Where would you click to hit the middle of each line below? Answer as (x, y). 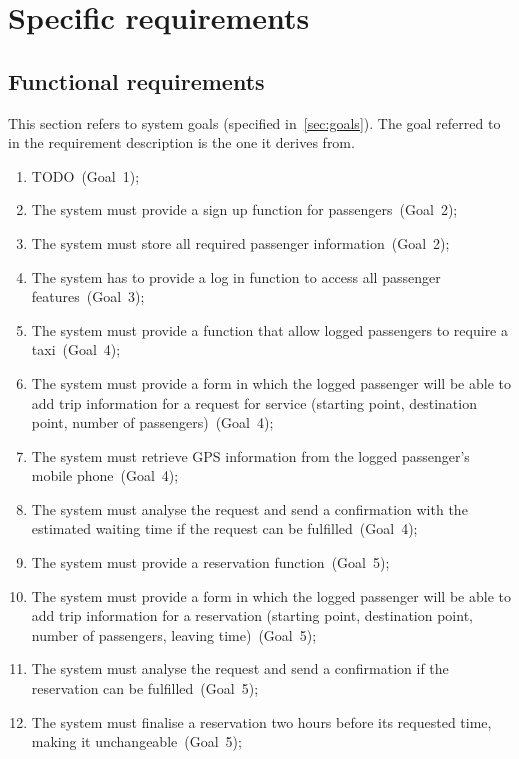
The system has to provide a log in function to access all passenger (236, 276)
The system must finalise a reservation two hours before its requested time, (261, 721)
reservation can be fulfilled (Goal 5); (145, 688)
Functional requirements (136, 80)
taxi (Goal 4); (76, 349)
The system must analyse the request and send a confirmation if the (240, 668)
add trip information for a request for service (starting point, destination (254, 402)
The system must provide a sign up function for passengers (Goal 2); (244, 209)
